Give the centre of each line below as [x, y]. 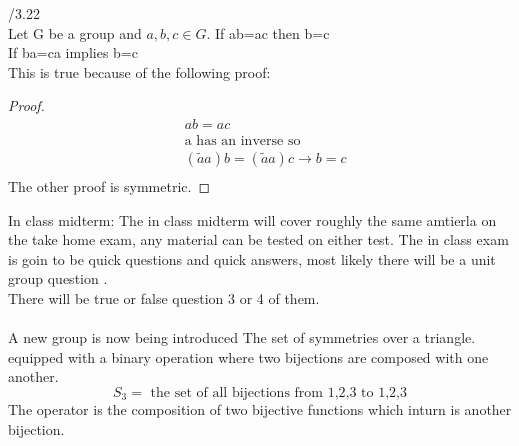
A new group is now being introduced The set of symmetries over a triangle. [242, 337]
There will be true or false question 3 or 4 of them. [164, 298]
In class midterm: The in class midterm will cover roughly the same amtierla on [252, 219]
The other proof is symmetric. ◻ [109, 186]
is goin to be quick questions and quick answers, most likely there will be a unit [252, 258]
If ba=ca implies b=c [73, 52]
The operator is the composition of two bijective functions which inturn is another [260, 409]
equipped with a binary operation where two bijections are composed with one [248, 356]
